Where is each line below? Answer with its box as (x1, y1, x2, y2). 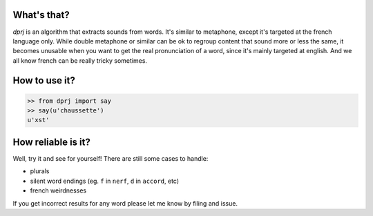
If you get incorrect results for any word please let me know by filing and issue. (12, 199, 238, 207)
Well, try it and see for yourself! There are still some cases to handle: (12, 154, 209, 162)
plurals (30, 167, 50, 175)
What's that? (12, 9, 70, 21)
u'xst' (27, 116, 50, 124)
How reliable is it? (12, 136, 91, 148)
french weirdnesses (30, 186, 86, 195)
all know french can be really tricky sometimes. (12, 56, 148, 65)
